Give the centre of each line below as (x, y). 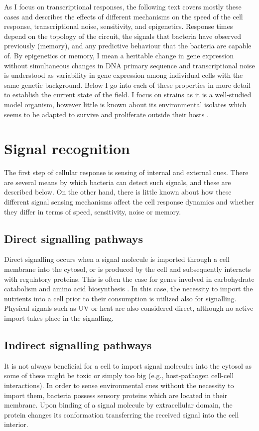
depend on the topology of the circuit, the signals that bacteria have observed (123, 36)
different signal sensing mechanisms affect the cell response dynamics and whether (129, 202)
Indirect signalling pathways (78, 344)
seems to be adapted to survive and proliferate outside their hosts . (106, 114)
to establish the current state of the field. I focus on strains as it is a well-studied (128, 95)
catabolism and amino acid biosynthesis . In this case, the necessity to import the (129, 289)
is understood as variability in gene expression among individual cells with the (124, 75)
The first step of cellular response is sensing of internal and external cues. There (126, 172)
